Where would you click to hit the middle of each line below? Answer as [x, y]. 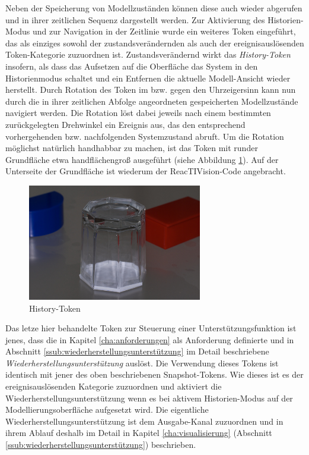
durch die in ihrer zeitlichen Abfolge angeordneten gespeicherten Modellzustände [152, 101]
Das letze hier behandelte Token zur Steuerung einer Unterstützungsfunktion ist [151, 328]
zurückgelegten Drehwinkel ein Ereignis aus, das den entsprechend [125, 124]
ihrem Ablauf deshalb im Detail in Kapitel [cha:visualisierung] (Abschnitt [139, 433]
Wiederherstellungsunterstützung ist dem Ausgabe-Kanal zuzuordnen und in [144, 421]
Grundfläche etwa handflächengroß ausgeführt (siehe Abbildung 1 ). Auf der [142, 159]
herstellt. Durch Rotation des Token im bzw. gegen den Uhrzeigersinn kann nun [151, 90]
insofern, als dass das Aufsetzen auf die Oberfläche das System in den [132, 66]
